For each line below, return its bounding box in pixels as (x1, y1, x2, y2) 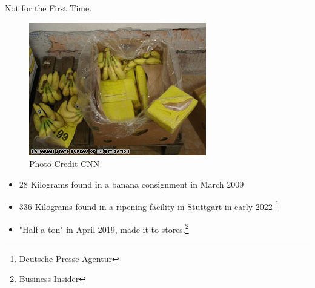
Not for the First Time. (5, 2, 92, 14)
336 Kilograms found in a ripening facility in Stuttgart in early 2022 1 (19, 198, 279, 213)
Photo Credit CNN (29, 157, 100, 170)
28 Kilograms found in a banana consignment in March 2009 (19, 177, 244, 190)
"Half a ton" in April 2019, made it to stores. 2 (19, 221, 189, 235)
